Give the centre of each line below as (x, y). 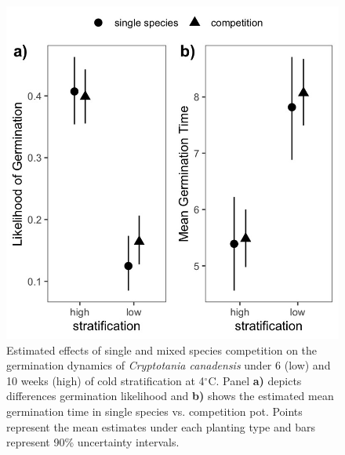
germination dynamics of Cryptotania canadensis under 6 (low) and (169, 365)
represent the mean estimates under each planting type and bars (161, 426)
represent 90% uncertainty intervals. (93, 442)
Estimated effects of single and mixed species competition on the (162, 349)
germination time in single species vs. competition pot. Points (154, 411)
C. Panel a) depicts (255, 380)
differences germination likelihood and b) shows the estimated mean (170, 396)
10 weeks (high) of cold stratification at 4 (105, 380)
